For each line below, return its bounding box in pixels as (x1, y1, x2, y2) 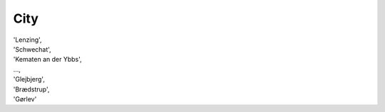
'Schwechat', (13, 45, 51, 53)
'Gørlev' (13, 94, 37, 103)
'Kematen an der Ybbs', (13, 55, 82, 64)
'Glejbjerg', (13, 75, 46, 84)
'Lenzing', (13, 35, 42, 44)
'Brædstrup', (13, 85, 50, 94)
